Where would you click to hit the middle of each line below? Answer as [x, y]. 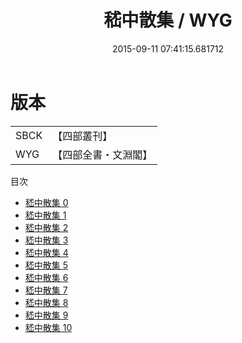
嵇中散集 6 [46, 277]
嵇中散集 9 [46, 315]
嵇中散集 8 [46, 302]
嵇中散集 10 [48, 327]
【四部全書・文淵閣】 [102, 154]
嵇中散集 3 [46, 240]
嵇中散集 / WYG [168, 20]
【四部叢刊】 [82, 136]
